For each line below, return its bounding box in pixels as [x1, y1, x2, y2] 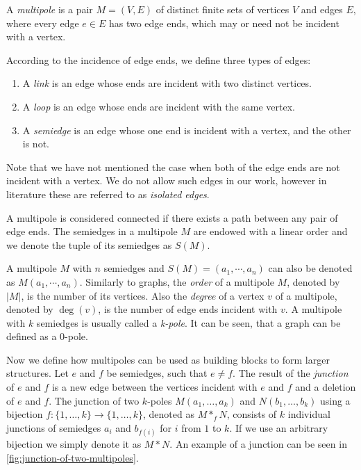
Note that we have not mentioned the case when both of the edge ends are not [6, 159, 340, 174]
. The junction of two [49, 393, 140, 407]
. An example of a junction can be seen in [169, 437, 347, 451]
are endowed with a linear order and [193, 224, 348, 238]
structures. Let [6, 366, 69, 380]
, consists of [226, 407, 277, 421]
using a [319, 393, 351, 407]
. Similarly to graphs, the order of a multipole [79, 274, 274, 289]
